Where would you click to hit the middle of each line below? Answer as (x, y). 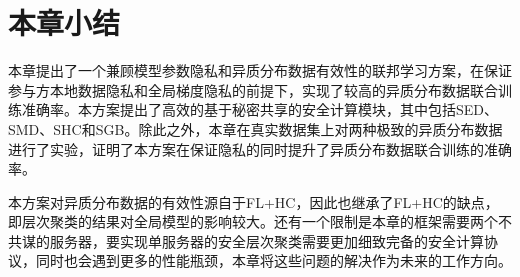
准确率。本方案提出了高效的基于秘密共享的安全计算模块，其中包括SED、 (260, 109)
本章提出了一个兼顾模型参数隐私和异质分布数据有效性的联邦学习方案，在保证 (260, 70)
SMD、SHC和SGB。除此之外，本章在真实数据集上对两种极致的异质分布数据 (255, 128)
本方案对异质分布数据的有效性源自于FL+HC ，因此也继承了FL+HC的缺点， (253, 201)
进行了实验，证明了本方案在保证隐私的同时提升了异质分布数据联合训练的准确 (260, 148)
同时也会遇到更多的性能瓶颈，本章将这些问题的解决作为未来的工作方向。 (273, 260)
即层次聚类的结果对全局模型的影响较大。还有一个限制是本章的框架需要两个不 (260, 221)
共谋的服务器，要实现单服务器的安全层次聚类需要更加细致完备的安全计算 (246, 240)
